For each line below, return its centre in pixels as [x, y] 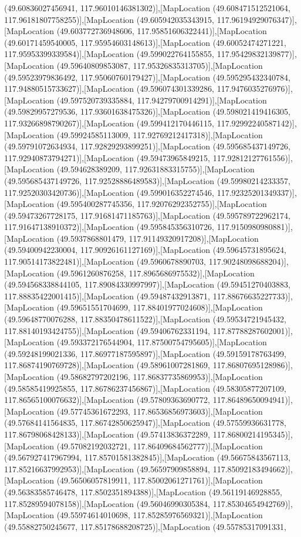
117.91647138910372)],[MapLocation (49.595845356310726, [109, 227]
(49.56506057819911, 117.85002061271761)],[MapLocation [160, 480]
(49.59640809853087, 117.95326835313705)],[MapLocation [160, 65]
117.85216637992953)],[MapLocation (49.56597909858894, [107, 468]
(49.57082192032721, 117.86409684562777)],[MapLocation [160, 446]
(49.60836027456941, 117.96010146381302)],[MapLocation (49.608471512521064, [147, 8]
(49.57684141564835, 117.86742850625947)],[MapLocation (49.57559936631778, [145, 423]
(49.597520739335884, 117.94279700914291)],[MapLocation [162, 100]
